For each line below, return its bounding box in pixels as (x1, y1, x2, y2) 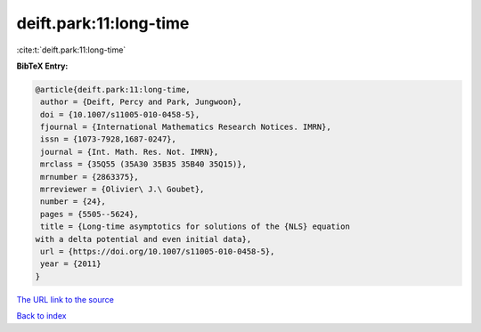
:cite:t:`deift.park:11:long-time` (16, 45, 126, 55)
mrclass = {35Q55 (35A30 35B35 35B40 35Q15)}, (40, 159, 247, 169)
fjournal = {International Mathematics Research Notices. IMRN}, (40, 122, 331, 133)
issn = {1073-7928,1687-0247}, (40, 134, 177, 144)
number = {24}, (40, 197, 107, 206)
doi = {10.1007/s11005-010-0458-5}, (40, 109, 200, 119)
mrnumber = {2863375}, (40, 172, 140, 182)
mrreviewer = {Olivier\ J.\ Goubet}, (40, 184, 205, 195)
